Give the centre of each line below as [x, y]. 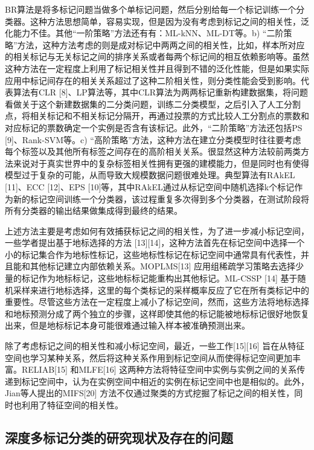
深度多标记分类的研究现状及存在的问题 [119, 437]
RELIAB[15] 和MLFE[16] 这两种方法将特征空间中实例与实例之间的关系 [159, 369]
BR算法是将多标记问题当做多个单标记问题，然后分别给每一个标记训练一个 [151, 9]
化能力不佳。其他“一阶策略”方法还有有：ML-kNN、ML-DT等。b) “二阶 [144, 33]
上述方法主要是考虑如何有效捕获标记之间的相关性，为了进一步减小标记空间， [157, 230]
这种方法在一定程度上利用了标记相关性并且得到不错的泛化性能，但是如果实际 [157, 68]
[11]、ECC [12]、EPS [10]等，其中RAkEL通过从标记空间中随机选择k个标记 [150, 186]
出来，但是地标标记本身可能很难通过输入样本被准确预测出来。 [127, 325]
